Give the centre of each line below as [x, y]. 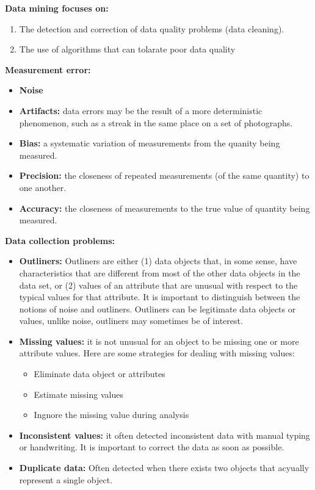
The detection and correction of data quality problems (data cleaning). [152, 28]
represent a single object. [66, 479]
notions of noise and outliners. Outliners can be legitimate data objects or [157, 308]
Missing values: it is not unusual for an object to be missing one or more [159, 341]
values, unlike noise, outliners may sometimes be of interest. [131, 321]
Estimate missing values [78, 394]
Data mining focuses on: [57, 8]
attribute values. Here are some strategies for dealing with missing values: [157, 353]
